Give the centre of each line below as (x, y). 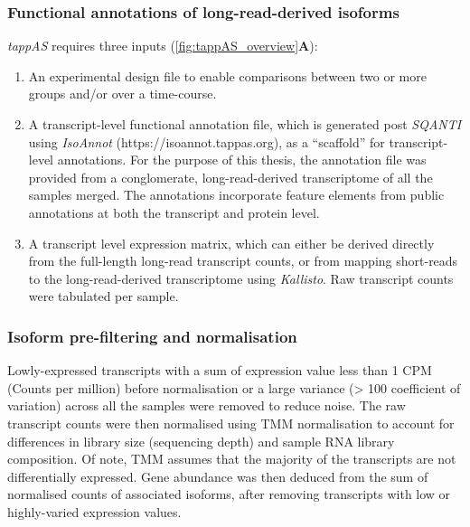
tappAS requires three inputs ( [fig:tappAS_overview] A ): (163, 46)
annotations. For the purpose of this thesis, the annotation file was (242, 160)
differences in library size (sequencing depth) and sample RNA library (201, 441)
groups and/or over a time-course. (122, 94)
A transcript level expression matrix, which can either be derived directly (231, 243)
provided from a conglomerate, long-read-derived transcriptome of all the (230, 177)
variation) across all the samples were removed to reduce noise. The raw (207, 405)
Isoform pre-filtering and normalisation (152, 336)
